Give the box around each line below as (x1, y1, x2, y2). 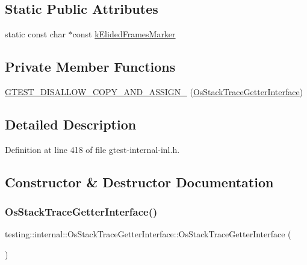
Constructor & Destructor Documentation (5, 172, 274, 191)
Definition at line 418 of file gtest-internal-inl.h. (5, 143, 180, 155)
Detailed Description (5, 114, 137, 133)
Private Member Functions (5, 57, 176, 76)
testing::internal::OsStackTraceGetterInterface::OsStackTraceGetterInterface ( (5, 228, 291, 240)
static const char (5, 28, 66, 40)
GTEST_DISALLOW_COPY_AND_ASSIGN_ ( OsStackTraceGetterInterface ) (5, 86, 303, 98)
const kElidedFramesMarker (72, 28, 176, 40)
